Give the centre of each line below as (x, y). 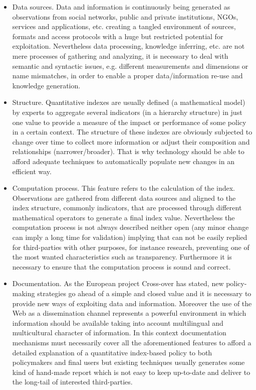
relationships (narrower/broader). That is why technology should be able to (128, 151)
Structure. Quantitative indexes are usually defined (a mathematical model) (129, 102)
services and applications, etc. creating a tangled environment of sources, (124, 26)
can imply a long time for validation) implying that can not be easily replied (130, 237)
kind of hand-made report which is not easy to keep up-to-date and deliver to (131, 372)
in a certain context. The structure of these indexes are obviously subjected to (132, 132)
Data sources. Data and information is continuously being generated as (121, 7)
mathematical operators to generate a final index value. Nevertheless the (123, 217)
